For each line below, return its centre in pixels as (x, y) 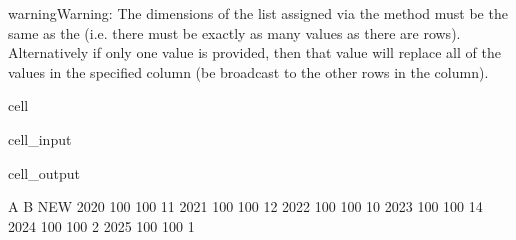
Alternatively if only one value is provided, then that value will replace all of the (254, 52)
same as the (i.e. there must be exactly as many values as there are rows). (234, 32)
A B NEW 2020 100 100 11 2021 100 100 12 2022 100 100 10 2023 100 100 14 (245, 206)
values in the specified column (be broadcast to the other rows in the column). (248, 71)
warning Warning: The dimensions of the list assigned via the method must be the (258, 13)
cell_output (44, 172)
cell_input (40, 138)
